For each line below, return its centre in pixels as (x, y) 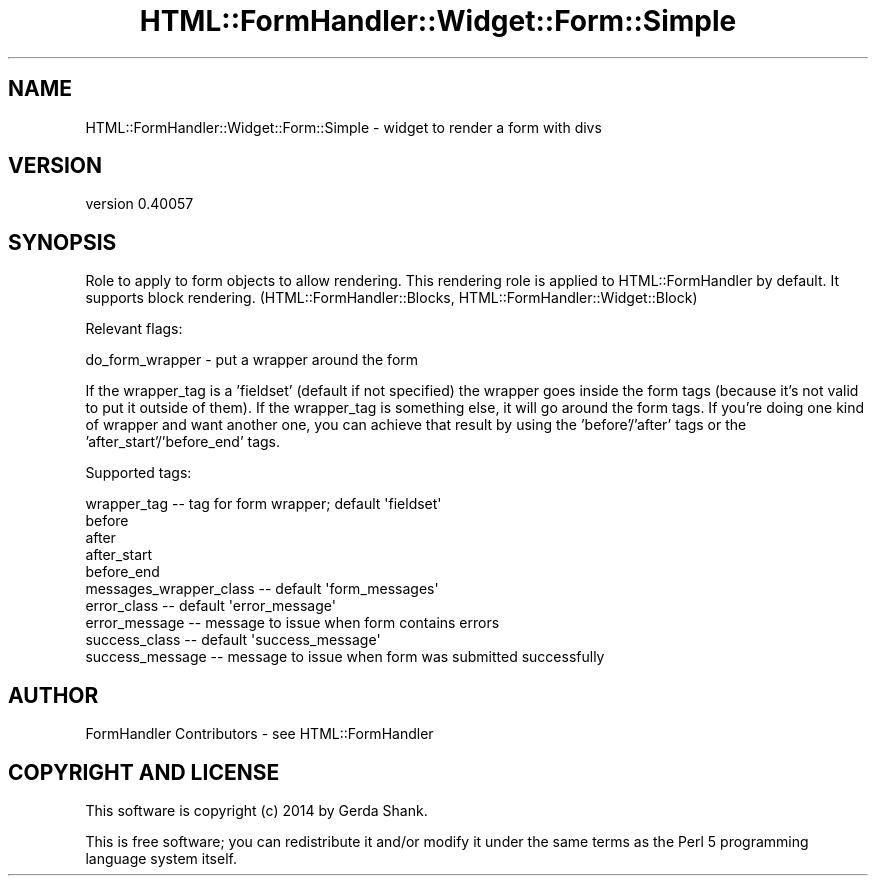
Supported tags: (138, 473)
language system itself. (161, 858)
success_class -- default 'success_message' (233, 640)
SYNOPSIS (62, 242)
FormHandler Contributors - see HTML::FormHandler (259, 734)
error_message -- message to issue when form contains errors (292, 623)
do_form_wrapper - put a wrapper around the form (252, 360)
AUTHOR (53, 695)
